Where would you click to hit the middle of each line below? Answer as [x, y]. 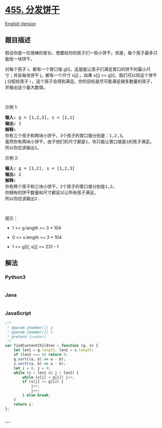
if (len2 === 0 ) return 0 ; [41, 355]
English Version [21, 24]
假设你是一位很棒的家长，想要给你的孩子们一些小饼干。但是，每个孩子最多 [79, 53]
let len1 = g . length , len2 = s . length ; [54, 350]
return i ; [24, 404]
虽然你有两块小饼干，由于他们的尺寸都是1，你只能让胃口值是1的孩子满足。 [80, 142]
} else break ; [37, 396]
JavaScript [18, 313]
